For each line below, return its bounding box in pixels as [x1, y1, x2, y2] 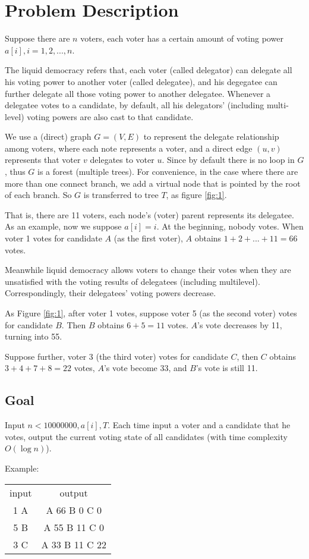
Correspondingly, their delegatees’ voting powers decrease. [5, 287, 216, 299]
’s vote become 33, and [103, 362, 187, 374]
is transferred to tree [83, 189, 159, 201]
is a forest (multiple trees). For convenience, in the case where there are [37, 165, 298, 178]
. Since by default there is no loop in [162, 153, 295, 166]
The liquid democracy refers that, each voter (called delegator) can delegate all [5, 64, 292, 76]
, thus [5, 165, 26, 178]
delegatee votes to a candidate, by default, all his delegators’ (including [5, 99, 264, 111]
